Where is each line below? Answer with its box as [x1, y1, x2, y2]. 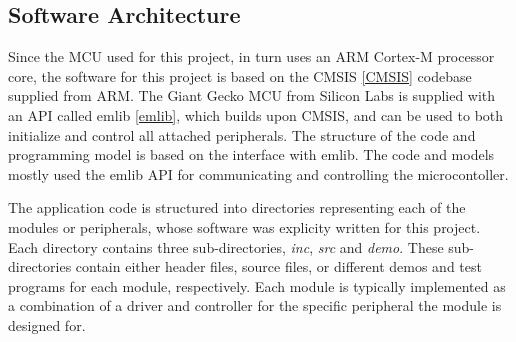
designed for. [8, 314, 86, 335]
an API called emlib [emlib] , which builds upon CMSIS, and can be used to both [8, 104, 504, 125]
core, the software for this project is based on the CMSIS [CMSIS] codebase [8, 65, 472, 86]
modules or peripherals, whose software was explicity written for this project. [8, 216, 481, 237]
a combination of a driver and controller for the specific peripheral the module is [8, 295, 502, 316]
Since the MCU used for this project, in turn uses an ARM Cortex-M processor [8, 46, 495, 67]
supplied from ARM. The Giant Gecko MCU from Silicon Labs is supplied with [8, 85, 496, 106]
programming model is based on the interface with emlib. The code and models [8, 144, 495, 165]
